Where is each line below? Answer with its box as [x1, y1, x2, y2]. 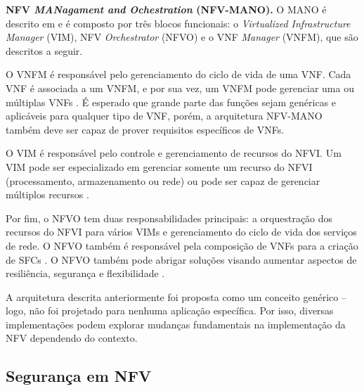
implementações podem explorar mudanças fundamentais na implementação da [6, 316, 346, 331]
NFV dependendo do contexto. [6, 331, 138, 345]
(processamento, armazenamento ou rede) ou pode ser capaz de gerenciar [6, 173, 320, 188]
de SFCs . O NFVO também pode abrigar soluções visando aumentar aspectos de [6, 252, 357, 267]
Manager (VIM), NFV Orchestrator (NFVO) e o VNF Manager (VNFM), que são [6, 30, 358, 44]
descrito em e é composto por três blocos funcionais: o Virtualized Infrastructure [6, 15, 351, 30]
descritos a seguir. [6, 43, 83, 58]
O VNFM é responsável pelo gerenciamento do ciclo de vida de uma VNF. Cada [6, 67, 351, 82]
